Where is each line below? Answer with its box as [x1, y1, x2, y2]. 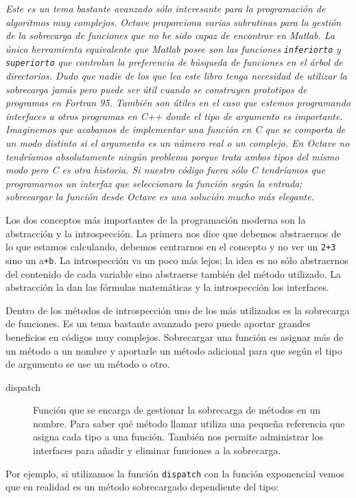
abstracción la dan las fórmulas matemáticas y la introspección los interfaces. [5, 280, 329, 294]
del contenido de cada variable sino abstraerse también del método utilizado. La [5, 266, 341, 281]
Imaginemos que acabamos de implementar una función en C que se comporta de [5, 122, 346, 137]
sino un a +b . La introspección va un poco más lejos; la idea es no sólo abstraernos [5, 252, 348, 267]
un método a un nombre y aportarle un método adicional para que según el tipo [5, 343, 342, 357]
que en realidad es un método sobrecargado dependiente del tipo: [5, 479, 279, 494]
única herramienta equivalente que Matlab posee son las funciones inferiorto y [5, 41, 341, 56]
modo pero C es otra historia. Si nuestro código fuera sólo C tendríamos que [5, 163, 325, 177]
